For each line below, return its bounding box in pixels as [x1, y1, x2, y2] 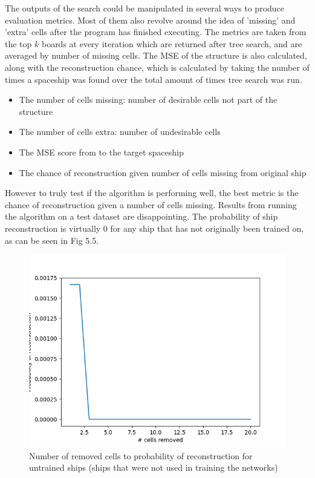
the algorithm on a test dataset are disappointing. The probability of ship [5, 210, 278, 223]
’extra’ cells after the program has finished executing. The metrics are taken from [5, 25, 307, 38]
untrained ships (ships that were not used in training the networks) [29, 461, 278, 474]
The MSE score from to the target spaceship [19, 145, 184, 158]
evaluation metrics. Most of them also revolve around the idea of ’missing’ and [5, 13, 296, 26]
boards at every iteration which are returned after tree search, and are [41, 37, 302, 50]
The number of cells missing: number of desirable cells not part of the [19, 93, 278, 106]
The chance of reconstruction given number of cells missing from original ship [19, 166, 307, 178]
